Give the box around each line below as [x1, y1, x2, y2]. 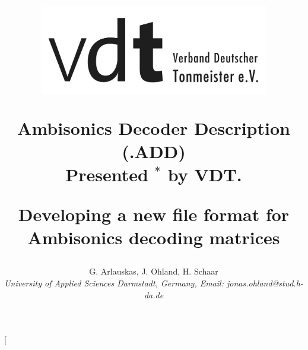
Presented [65, 162, 148, 186]
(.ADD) [122, 138, 186, 163]
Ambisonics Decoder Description [17, 115, 290, 140]
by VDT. [167, 162, 242, 186]
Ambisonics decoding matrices [27, 225, 280, 250]
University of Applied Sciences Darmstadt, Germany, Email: [4, 277, 224, 289]
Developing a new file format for [18, 202, 290, 226]
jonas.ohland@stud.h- [227, 277, 303, 289]
